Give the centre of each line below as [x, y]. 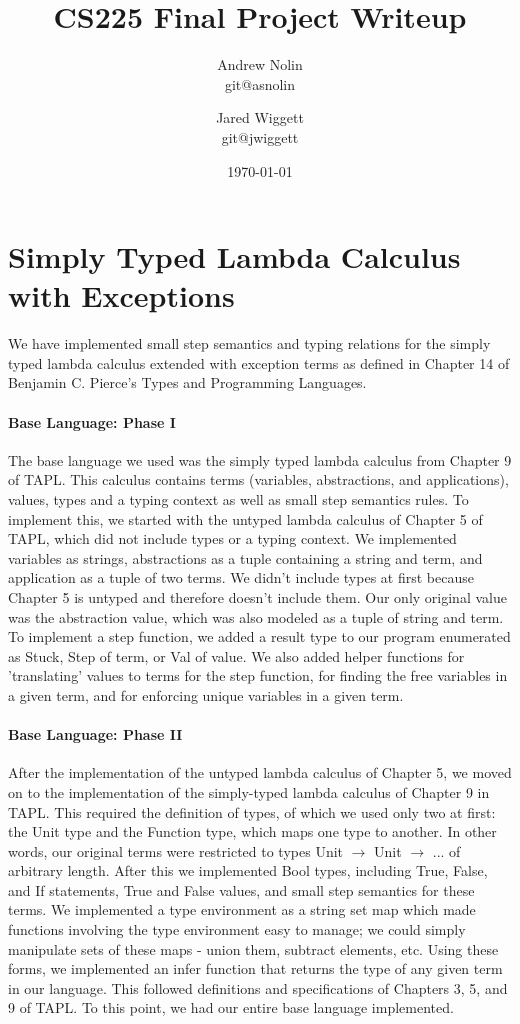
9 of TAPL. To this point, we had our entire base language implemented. [231, 1007]
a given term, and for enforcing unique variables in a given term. [206, 694]
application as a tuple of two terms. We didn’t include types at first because [241, 577]
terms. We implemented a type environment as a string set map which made [242, 909]
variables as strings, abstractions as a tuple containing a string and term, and [245, 557]
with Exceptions [121, 295]
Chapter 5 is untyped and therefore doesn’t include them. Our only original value [257, 596]
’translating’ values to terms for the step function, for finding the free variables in [258, 675]
